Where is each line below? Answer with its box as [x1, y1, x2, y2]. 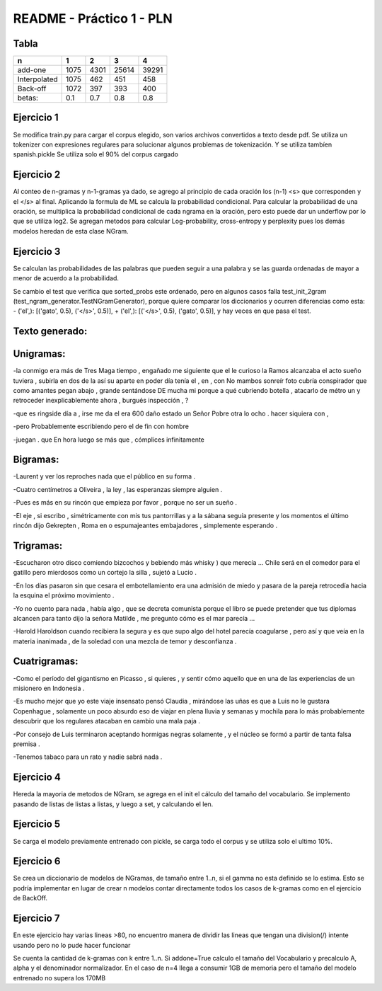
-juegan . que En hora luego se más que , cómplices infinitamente [13, 435, 205, 444]
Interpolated [17, 74, 58, 84]
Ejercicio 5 [13, 818, 61, 830]
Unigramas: [13, 348, 66, 360]
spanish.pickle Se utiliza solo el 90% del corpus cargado [13, 150, 178, 159]
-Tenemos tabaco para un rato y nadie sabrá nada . [13, 752, 163, 761]
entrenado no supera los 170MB [13, 973, 106, 982]
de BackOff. [13, 894, 48, 903]
